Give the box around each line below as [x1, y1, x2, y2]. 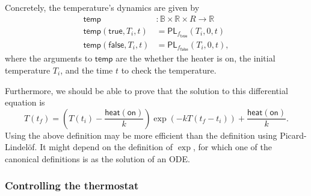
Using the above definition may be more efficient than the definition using [5, 128, 277, 141]
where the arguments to [5, 52, 93, 65]
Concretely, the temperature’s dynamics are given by [5, 1, 200, 13]
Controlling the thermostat [5, 178, 139, 193]
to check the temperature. [121, 64, 217, 76]
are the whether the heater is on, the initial [115, 52, 276, 65]
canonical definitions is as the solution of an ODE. [5, 152, 190, 165]
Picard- [280, 128, 307, 141]
